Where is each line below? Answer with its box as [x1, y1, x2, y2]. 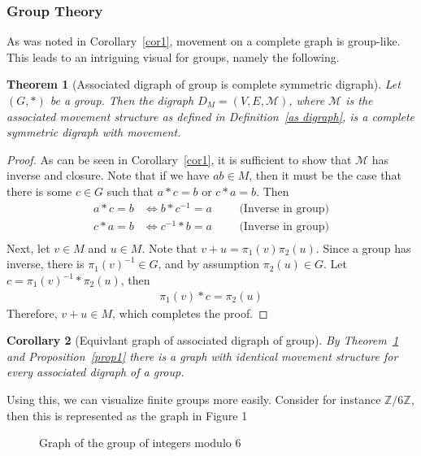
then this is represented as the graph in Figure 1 [7, 406, 248, 423]
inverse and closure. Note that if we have [7, 167, 210, 184]
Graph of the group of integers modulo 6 [39, 434, 241, 451]
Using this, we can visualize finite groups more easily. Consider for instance [7, 391, 381, 407]
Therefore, [7, 304, 58, 321]
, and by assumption [158, 255, 260, 272]
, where [289, 92, 325, 108]
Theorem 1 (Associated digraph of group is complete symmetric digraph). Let [7, 76, 401, 93]
